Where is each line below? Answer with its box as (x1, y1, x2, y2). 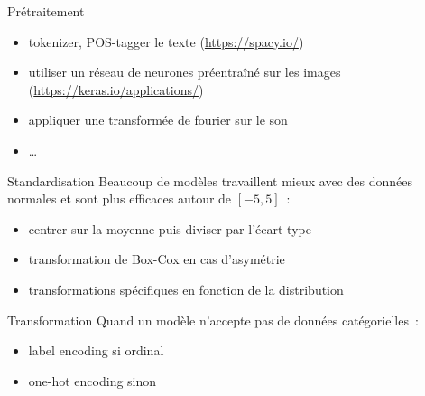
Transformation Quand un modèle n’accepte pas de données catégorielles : (7, 310, 419, 329)
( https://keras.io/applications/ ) (28, 80, 204, 99)
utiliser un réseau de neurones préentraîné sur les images (28, 62, 341, 81)
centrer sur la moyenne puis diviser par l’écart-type (28, 219, 311, 238)
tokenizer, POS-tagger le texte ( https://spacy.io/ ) (28, 32, 304, 51)
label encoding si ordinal (28, 341, 164, 360)
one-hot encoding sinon (28, 371, 157, 390)
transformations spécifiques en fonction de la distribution (28, 279, 344, 298)
